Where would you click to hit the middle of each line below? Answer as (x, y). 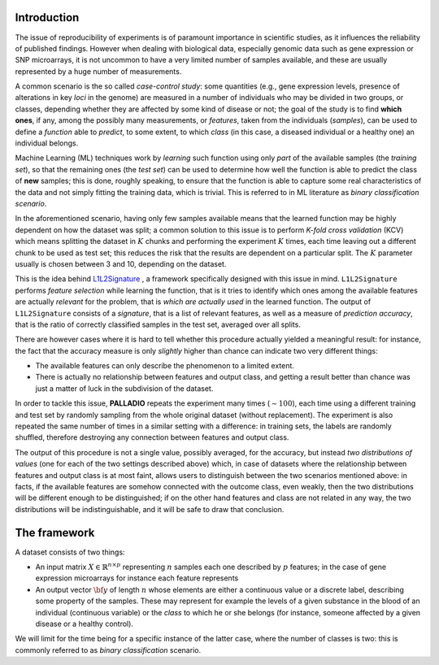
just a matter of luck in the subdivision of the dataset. (124, 388)
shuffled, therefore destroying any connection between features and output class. (152, 437)
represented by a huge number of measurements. (98, 71)
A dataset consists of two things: (70, 552)
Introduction (47, 17)
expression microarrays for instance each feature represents (137, 578)
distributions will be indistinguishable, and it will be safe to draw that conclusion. (150, 509)
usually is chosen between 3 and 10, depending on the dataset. (121, 263)
